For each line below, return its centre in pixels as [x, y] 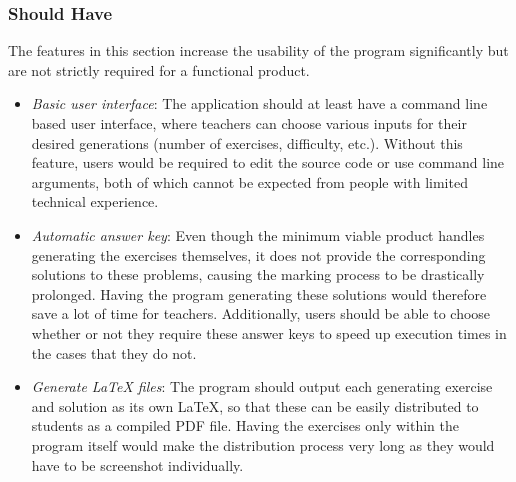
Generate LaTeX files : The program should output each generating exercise [262, 386]
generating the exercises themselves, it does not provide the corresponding [258, 254]
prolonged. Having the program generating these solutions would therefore [259, 293]
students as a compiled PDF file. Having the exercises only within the [245, 425]
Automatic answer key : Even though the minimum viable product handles [258, 234]
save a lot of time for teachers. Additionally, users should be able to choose [261, 313]
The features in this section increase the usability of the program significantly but [258, 50]
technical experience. [95, 201]
